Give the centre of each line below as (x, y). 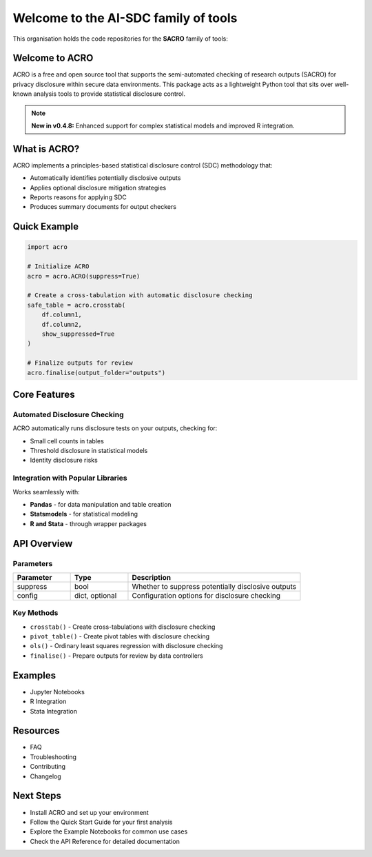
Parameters (33, 563)
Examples (34, 675)
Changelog (45, 776)
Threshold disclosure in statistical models (89, 451)
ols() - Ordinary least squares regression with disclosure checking (126, 646)
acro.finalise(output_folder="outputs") (96, 373)
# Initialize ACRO (58, 266)
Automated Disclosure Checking (68, 414)
